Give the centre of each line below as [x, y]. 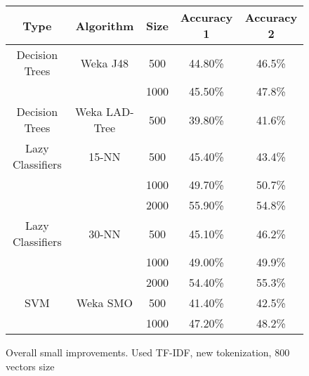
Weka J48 [104, 63]
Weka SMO [104, 303]
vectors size [30, 366]
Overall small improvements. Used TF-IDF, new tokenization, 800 [148, 352]
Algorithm [105, 25]
